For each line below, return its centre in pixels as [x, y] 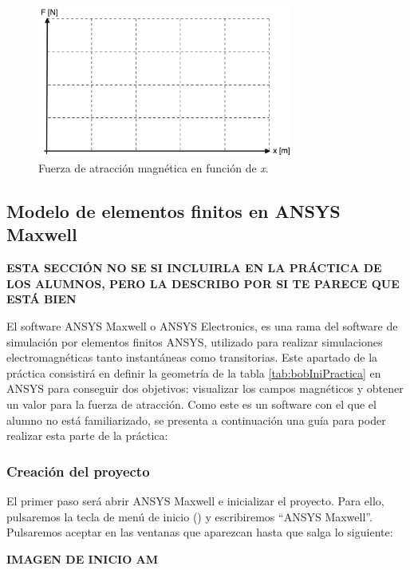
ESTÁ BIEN [41, 299]
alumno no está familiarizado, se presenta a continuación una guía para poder [196, 420]
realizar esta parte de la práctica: [87, 435]
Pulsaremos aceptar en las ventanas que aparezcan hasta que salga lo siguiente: [200, 532]
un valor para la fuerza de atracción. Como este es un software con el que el [191, 404]
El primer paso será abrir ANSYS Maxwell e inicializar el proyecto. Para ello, [195, 501]
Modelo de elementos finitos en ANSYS [173, 211]
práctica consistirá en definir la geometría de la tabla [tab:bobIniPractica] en [194, 372]
